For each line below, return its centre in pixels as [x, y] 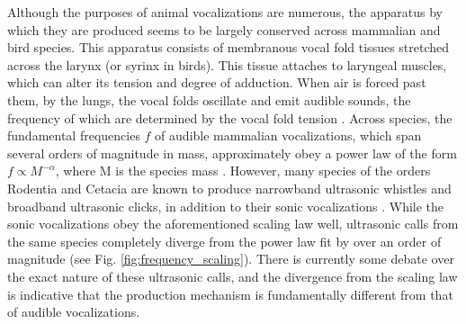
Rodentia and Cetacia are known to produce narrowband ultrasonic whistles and [229, 188]
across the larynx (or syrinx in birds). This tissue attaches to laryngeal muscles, [227, 64]
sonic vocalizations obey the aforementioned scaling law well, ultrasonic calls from [233, 224]
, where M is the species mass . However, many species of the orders [243, 171]
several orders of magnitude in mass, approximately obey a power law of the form [232, 153]
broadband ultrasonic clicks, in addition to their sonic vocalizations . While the [226, 206]
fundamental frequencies [74, 135]
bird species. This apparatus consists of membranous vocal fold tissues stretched [229, 47]
